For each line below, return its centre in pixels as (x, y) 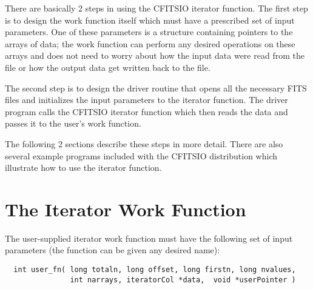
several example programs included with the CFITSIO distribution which (141, 155)
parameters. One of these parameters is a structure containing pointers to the (149, 32)
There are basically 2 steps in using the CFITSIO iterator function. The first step (156, 8)
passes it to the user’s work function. (73, 123)
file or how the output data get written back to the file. (108, 67)
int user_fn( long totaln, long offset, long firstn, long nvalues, (155, 270)
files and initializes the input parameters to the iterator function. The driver (146, 100)
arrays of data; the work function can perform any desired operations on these (150, 43)
